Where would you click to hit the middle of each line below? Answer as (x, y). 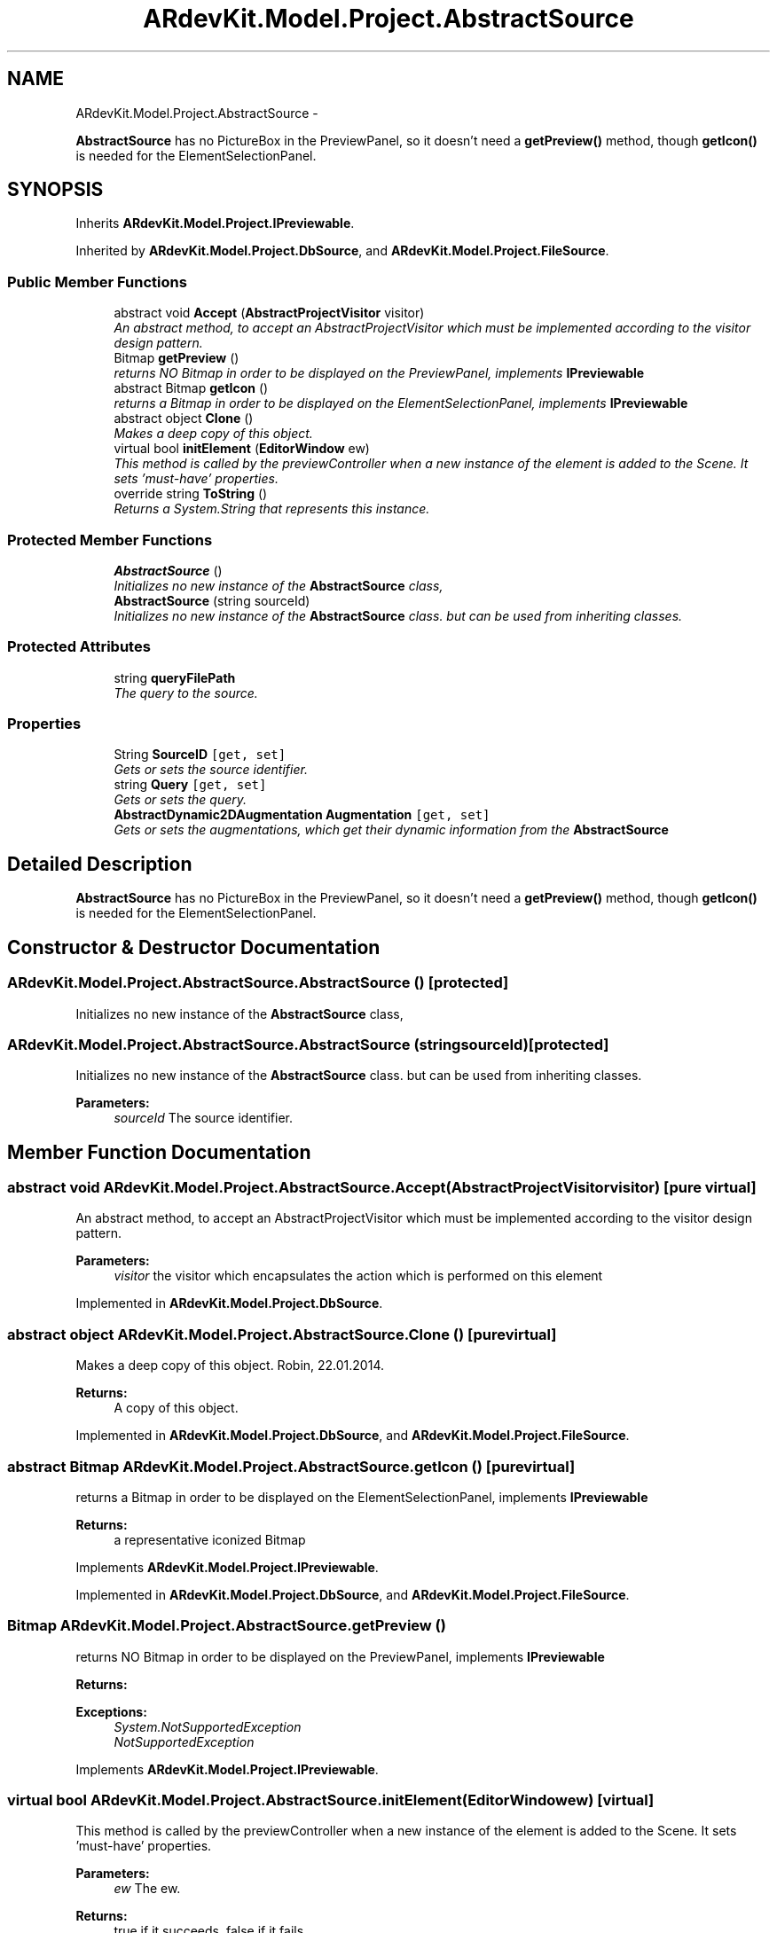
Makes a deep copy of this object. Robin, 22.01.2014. (230, 1366)
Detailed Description (100, 864)
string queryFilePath (175, 677)
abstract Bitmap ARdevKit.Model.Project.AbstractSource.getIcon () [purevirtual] (291, 1466)
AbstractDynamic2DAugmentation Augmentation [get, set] (302, 815)
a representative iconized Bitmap (210, 1539)
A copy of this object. (176, 1408)
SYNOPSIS (55, 190)
